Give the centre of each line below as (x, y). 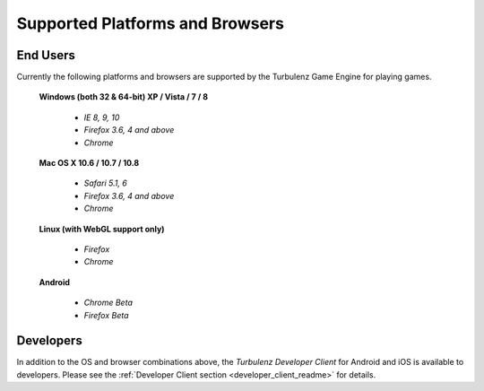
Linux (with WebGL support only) (102, 229)
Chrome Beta (108, 303)
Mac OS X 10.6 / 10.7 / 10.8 (89, 163)
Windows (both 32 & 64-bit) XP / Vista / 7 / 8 (124, 97)
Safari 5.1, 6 (105, 183)
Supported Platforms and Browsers (150, 23)
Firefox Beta (106, 315)
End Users (46, 55)
